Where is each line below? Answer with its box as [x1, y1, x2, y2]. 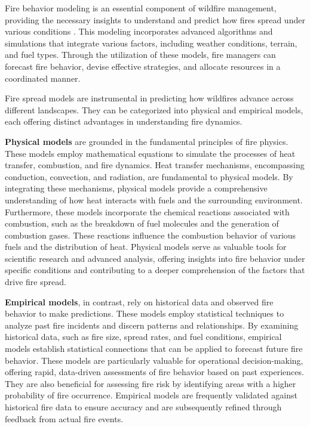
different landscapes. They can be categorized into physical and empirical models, [5, 103, 303, 116]
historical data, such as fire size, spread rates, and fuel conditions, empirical [5, 330, 282, 343]
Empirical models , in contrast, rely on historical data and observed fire [5, 295, 274, 308]
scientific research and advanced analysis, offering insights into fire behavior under [5, 252, 305, 264]
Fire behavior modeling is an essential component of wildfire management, [5, 2, 277, 14]
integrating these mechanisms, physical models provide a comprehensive [5, 182, 268, 194]
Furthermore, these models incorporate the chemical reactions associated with [5, 205, 290, 218]
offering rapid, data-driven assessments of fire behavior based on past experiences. [5, 366, 304, 378]
